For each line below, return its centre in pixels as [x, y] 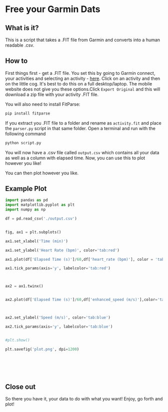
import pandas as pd [27, 200]
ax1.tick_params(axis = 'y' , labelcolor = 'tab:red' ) [58, 268]
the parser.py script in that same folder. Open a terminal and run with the [80, 128]
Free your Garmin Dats [53, 9]
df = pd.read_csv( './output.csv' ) [41, 219]
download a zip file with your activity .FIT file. [52, 94]
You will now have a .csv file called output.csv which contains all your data [82, 152]
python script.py [23, 143]
